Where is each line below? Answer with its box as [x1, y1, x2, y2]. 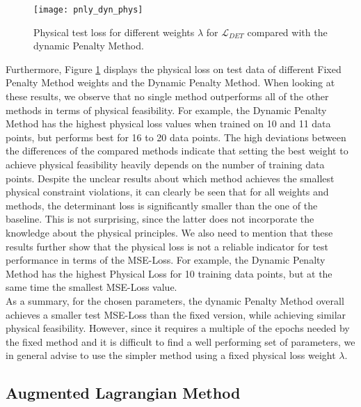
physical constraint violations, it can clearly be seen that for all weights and [6, 184, 329, 199]
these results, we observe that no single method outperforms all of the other [6, 89, 329, 104]
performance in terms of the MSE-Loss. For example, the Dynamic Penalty [6, 253, 326, 267]
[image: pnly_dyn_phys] [33, 5, 143, 15]
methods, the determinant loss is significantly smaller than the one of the [6, 198, 318, 212]
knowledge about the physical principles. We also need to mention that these [6, 225, 333, 239]
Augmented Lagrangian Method [6, 382, 241, 404]
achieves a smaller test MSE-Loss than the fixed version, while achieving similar [6, 307, 346, 321]
